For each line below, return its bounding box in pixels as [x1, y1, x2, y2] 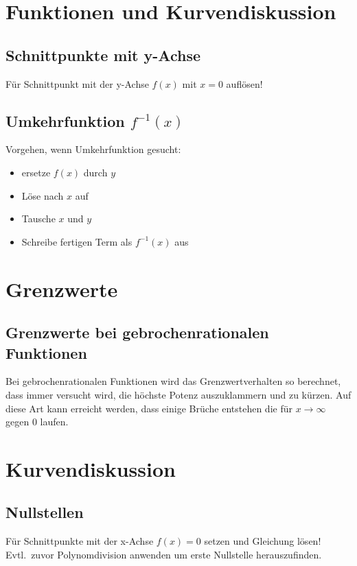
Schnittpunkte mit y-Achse [5, 44, 200, 65]
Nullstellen [5, 502, 84, 523]
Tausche [21, 211, 56, 226]
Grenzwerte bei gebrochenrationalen [5, 322, 269, 343]
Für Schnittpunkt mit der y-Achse [5, 76, 149, 91]
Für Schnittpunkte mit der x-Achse [5, 534, 154, 548]
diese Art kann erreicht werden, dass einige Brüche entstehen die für [5, 401, 292, 415]
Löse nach [21, 188, 64, 202]
